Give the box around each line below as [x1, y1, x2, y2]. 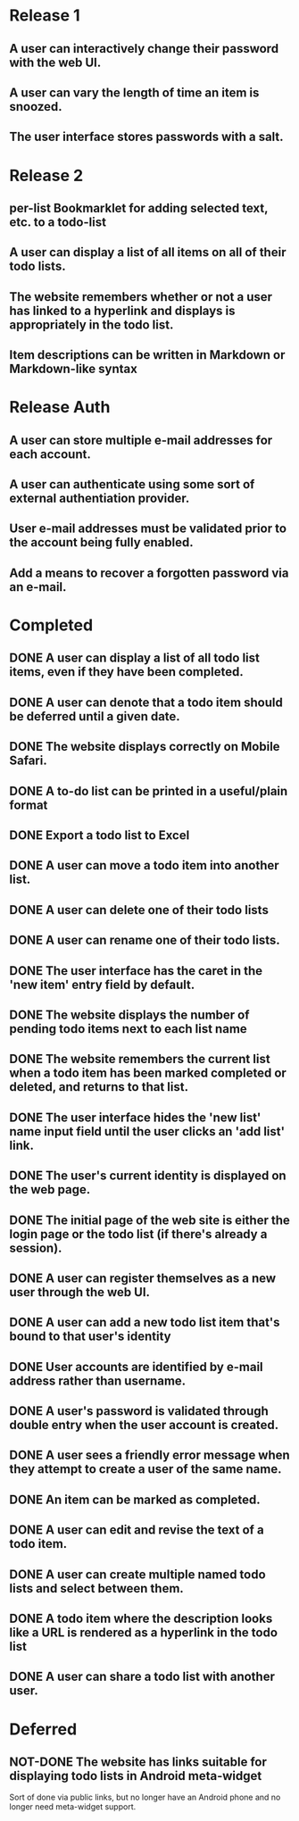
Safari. [9, 753, 47, 769]
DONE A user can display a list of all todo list [9, 651, 261, 666]
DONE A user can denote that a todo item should [9, 694, 283, 710]
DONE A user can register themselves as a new [9, 1270, 277, 1285]
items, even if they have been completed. [9, 664, 244, 679]
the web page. [9, 1182, 91, 1197]
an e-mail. [9, 579, 67, 595]
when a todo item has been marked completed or [9, 1066, 287, 1081]
